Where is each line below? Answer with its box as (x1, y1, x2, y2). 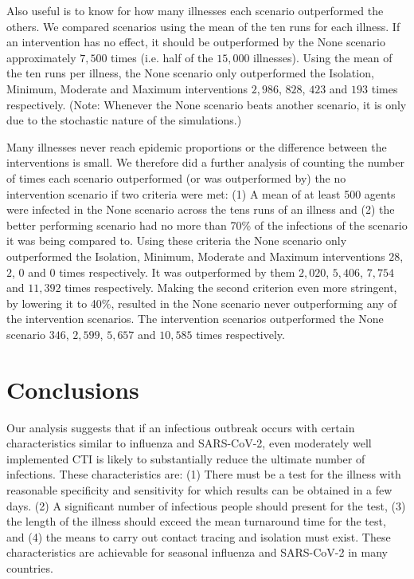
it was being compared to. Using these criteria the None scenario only (6, 232, 347, 249)
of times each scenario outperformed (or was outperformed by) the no (6, 169, 346, 186)
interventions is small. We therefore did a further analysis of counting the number (6, 154, 404, 171)
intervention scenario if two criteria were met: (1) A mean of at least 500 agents (6, 185, 396, 202)
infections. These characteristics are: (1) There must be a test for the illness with (6, 466, 401, 482)
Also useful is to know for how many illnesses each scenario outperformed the (6, 2, 384, 18)
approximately (6, 49, 76, 65)
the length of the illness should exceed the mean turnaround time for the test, (6, 513, 386, 530)
